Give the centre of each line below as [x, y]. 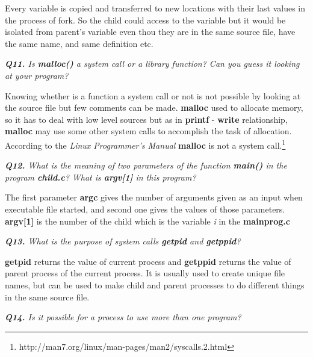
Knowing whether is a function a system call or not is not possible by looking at [153, 95]
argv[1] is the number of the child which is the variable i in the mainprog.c [147, 221]
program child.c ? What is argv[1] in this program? [101, 177]
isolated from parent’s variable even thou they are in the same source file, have [150, 32]
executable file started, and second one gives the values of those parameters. [145, 209]
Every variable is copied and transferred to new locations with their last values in [155, 8]
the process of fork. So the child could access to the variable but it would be [145, 20]
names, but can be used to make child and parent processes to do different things [155, 284]
